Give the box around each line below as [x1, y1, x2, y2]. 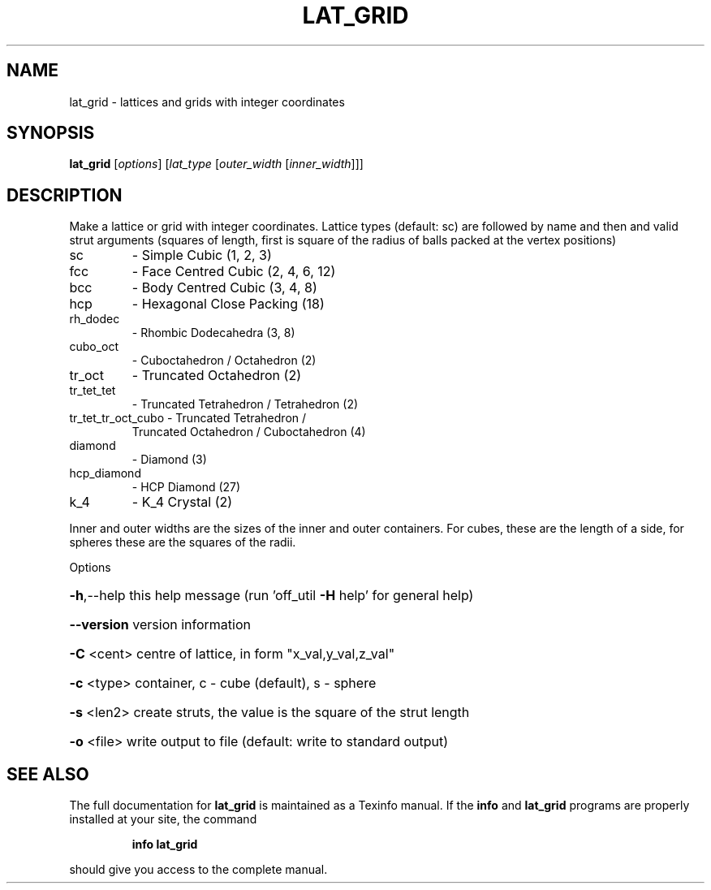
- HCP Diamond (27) [131, 480, 241, 495]
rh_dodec [69, 312, 120, 326]
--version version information [69, 616, 251, 633]
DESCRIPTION [6, 184, 123, 205]
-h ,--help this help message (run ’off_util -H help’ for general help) [69, 587, 474, 604]
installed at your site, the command [69, 812, 257, 827]
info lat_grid [131, 837, 198, 852]
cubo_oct [69, 339, 118, 354]
